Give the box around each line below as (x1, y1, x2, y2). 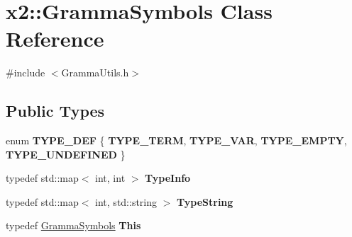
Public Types (6, 100, 105, 122)
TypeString (177, 194, 233, 209)
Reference (6, 24, 104, 53)
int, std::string (95, 194, 158, 209)
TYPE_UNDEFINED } (6, 146, 126, 161)
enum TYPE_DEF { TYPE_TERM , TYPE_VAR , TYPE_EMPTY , (6, 133, 347, 148)
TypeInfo (145, 170, 191, 185)
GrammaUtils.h (61, 65, 129, 80)
